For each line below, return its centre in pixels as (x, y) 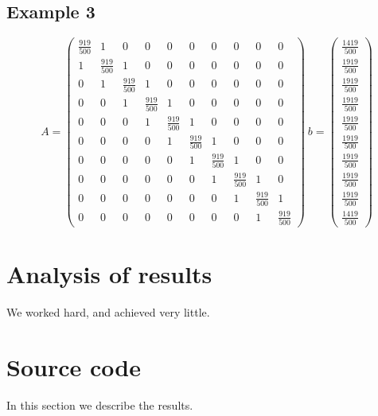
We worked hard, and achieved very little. (108, 311)
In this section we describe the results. (100, 404)
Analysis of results (109, 274)
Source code (74, 366)
